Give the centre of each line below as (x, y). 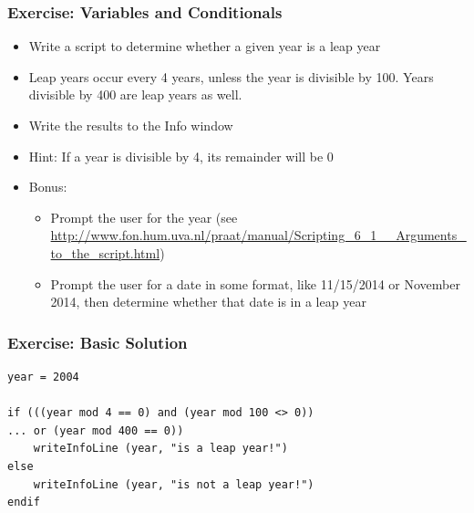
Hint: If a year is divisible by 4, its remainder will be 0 (181, 156)
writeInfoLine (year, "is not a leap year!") (174, 484)
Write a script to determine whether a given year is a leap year (205, 46)
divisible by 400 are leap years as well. (135, 94)
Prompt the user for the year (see (144, 217)
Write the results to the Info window (131, 125)
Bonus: (48, 187)
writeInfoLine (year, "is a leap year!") (160, 449)
